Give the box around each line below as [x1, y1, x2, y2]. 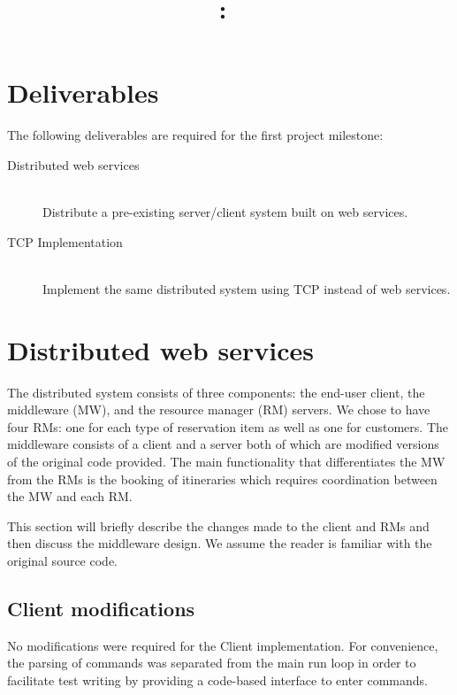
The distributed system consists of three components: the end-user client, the [7, 382, 425, 401]
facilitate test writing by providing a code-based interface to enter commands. [7, 670, 428, 689]
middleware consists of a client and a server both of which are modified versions [7, 435, 439, 453]
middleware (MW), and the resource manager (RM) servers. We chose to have [7, 400, 430, 419]
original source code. [7, 551, 118, 569]
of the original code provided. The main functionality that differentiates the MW [7, 452, 446, 470]
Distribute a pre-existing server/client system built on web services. [42, 203, 408, 221]
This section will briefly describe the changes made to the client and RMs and [7, 516, 430, 535]
